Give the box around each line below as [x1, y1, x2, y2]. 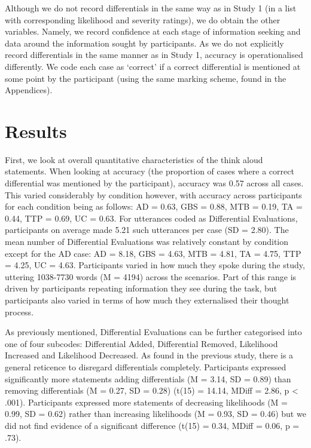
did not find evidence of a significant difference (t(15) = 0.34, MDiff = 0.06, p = [5, 419, 300, 431]
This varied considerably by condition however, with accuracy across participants [5, 188, 302, 201]
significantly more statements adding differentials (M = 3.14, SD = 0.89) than [5, 372, 291, 385]
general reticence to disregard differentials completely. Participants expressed [5, 360, 286, 373]
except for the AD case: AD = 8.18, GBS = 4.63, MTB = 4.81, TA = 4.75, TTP [5, 247, 301, 259]
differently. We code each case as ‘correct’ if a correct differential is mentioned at [5, 60, 301, 72]
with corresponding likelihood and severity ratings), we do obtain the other [5, 13, 280, 26]
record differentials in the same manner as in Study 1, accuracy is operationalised [5, 48, 303, 61]
